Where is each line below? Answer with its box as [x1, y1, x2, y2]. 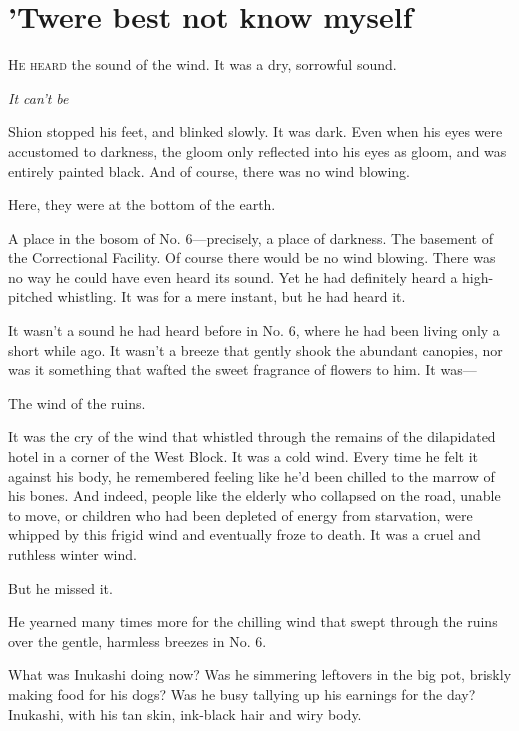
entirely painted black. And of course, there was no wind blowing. [8, 160, 411, 181]
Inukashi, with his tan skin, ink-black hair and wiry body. [8, 703, 362, 724]
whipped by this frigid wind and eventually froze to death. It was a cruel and [8, 524, 481, 545]
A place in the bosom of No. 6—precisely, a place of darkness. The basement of [8, 227, 493, 248]
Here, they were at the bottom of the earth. [8, 194, 276, 215]
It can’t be [8, 87, 69, 108]
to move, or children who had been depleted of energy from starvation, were [8, 504, 473, 525]
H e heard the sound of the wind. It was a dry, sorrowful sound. [8, 54, 397, 75]
